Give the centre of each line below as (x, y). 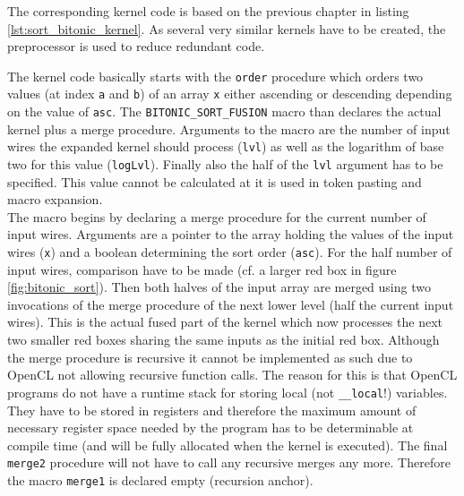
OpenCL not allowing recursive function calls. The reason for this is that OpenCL (232, 375)
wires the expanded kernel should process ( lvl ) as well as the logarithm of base (226, 146)
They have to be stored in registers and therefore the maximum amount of (212, 410)
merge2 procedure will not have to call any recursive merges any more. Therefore (229, 462)
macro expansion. (55, 199)
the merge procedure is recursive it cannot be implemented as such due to (210, 357)
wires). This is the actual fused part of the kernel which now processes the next (225, 322)
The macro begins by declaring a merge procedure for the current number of (217, 216)
